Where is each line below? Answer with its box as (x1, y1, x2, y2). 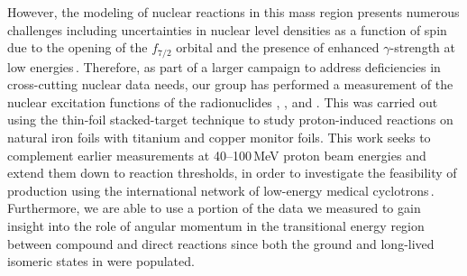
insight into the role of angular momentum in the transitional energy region (7, 216, 425, 235)
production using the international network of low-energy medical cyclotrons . (7, 180, 435, 199)
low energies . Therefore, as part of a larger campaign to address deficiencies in (7, 57, 441, 76)
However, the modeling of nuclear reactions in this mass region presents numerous (7, 3, 460, 21)
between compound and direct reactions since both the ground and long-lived (7, 234, 435, 253)
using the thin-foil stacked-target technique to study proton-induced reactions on (7, 110, 453, 129)
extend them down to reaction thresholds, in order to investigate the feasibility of (7, 163, 457, 182)
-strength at (389, 38, 455, 57)
